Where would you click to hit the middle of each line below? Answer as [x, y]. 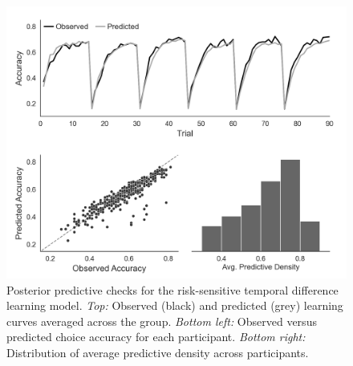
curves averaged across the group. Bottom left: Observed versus [162, 321]
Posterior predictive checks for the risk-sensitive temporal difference [172, 289]
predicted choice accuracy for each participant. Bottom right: [156, 337]
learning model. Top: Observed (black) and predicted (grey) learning [175, 305]
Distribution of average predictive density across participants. [158, 353]
